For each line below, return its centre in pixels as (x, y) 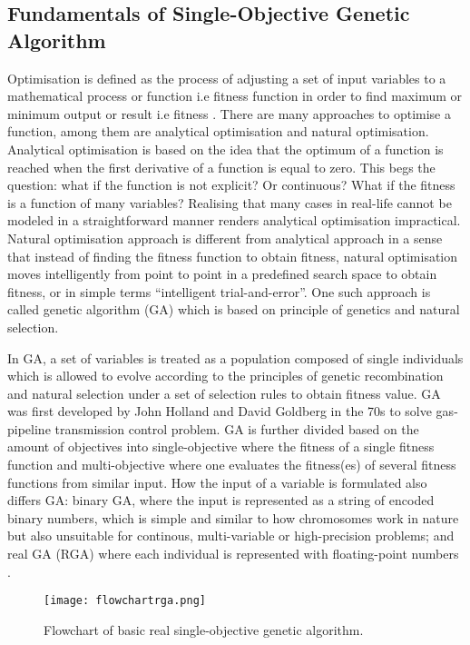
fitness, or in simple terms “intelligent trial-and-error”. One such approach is (219, 291)
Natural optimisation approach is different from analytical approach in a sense (225, 238)
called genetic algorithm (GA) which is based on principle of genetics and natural (234, 309)
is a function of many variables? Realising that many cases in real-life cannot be (230, 202)
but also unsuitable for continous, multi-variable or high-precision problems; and (231, 536)
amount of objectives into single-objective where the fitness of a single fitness (221, 447)
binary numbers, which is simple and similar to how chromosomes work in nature (233, 517)
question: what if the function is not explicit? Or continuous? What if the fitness (231, 185)
